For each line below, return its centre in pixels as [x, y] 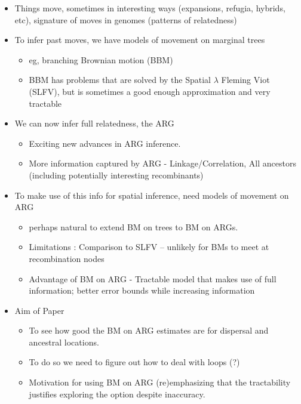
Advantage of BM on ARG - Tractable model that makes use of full [153, 278]
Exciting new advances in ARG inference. [105, 143]
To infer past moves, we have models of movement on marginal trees [140, 40]
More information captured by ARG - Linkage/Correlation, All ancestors [162, 163]
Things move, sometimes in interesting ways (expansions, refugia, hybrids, [150, 8]
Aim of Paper [39, 310]
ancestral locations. [64, 342]
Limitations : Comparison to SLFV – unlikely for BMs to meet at [149, 247]
